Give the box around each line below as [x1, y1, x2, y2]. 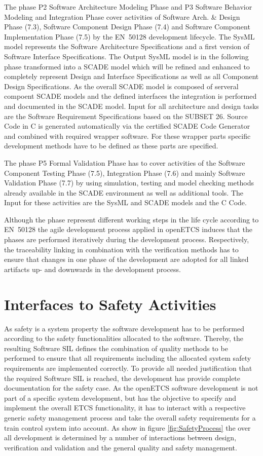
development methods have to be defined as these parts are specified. [4, 140, 218, 151]
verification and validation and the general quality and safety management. [4, 442, 237, 452]
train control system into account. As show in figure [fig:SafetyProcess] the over [4, 422, 251, 433]
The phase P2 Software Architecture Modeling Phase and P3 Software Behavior [4, 2, 252, 12]
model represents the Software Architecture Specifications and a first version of [4, 41, 250, 52]
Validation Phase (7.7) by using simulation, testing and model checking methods [4, 177, 254, 188]
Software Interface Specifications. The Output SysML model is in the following [4, 51, 249, 61]
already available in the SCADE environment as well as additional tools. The [4, 187, 244, 198]
